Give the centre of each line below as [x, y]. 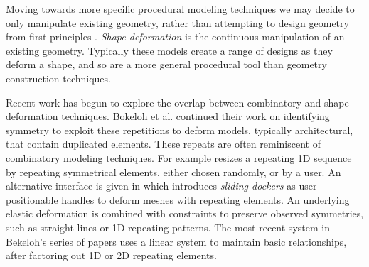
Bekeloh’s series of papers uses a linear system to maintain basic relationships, [176, 241]
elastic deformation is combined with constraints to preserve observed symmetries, [185, 213]
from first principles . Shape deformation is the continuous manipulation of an [175, 37]
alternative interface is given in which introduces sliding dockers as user [161, 186]
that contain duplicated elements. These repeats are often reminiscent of [163, 144]
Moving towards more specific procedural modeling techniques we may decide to [180, 9]
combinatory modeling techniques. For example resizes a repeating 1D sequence [179, 157]
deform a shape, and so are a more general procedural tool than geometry [166, 64]
